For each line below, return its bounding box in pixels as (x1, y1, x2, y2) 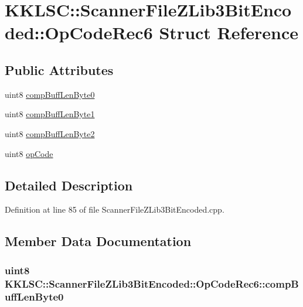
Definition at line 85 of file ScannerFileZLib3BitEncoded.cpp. (5, 203, 224, 216)
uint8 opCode (5, 147, 53, 159)
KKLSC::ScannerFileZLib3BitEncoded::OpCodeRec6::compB (5, 276, 299, 291)
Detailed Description (5, 176, 133, 194)
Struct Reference (159, 21, 299, 45)
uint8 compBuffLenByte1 (5, 108, 95, 120)
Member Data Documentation (5, 232, 192, 250)
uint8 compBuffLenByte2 (5, 127, 95, 139)
